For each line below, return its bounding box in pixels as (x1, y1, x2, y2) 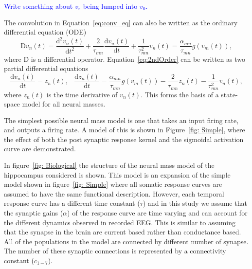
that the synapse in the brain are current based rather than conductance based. (4, 227, 241, 237)
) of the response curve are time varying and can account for (67, 208, 248, 218)
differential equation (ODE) (4, 27, 87, 37)
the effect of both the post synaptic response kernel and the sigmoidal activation (4, 134, 244, 144)
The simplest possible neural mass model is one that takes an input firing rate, (4, 115, 239, 125)
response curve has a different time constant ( (4, 198, 140, 208)
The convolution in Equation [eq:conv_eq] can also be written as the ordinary (4, 17, 238, 27)
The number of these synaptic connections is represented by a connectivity (4, 246, 226, 256)
